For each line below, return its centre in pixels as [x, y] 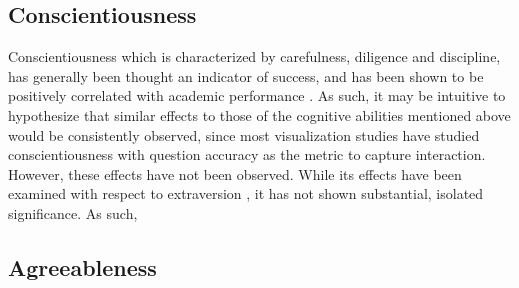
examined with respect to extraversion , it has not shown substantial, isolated [246, 193]
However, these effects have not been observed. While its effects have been [235, 173]
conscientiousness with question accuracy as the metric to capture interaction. [247, 154]
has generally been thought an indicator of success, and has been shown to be [246, 75]
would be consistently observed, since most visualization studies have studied [244, 134]
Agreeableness [82, 266]
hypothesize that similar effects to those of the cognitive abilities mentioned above [259, 114]
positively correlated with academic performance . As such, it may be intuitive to [257, 95]
